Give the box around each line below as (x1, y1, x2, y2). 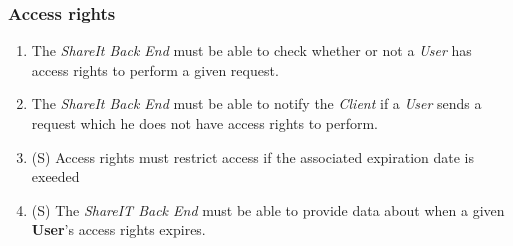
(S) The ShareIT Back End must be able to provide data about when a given (31, 199, 505, 220)
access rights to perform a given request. (31, 59, 279, 80)
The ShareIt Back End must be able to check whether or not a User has (31, 40, 472, 61)
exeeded (31, 166, 80, 187)
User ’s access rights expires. (31, 219, 206, 240)
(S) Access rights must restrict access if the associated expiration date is (31, 146, 475, 167)
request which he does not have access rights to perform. (31, 113, 379, 133)
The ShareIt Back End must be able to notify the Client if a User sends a (31, 93, 482, 114)
